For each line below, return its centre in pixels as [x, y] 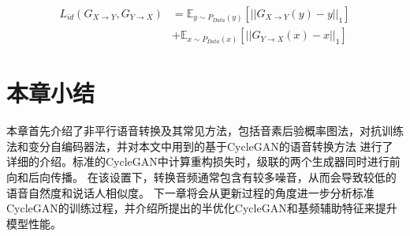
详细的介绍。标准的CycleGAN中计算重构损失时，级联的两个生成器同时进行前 [203, 161]
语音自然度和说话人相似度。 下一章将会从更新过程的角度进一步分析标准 [190, 192]
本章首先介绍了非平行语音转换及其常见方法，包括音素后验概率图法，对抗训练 [205, 131]
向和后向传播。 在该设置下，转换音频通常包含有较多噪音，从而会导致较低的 [201, 176]
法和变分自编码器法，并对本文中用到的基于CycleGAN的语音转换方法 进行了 [200, 146]
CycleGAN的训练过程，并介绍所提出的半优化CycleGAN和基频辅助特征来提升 [202, 208]
